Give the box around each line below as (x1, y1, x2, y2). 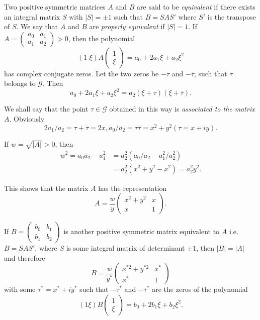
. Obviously (9, 114, 45, 124)
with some (4, 284, 36, 294)
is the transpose (207, 11, 256, 22)
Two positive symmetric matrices (4, 2, 106, 12)
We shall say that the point (4, 103, 89, 114)
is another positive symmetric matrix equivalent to (63, 226, 220, 237)
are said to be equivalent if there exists (137, 2, 255, 12)
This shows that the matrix (4, 182, 89, 193)
